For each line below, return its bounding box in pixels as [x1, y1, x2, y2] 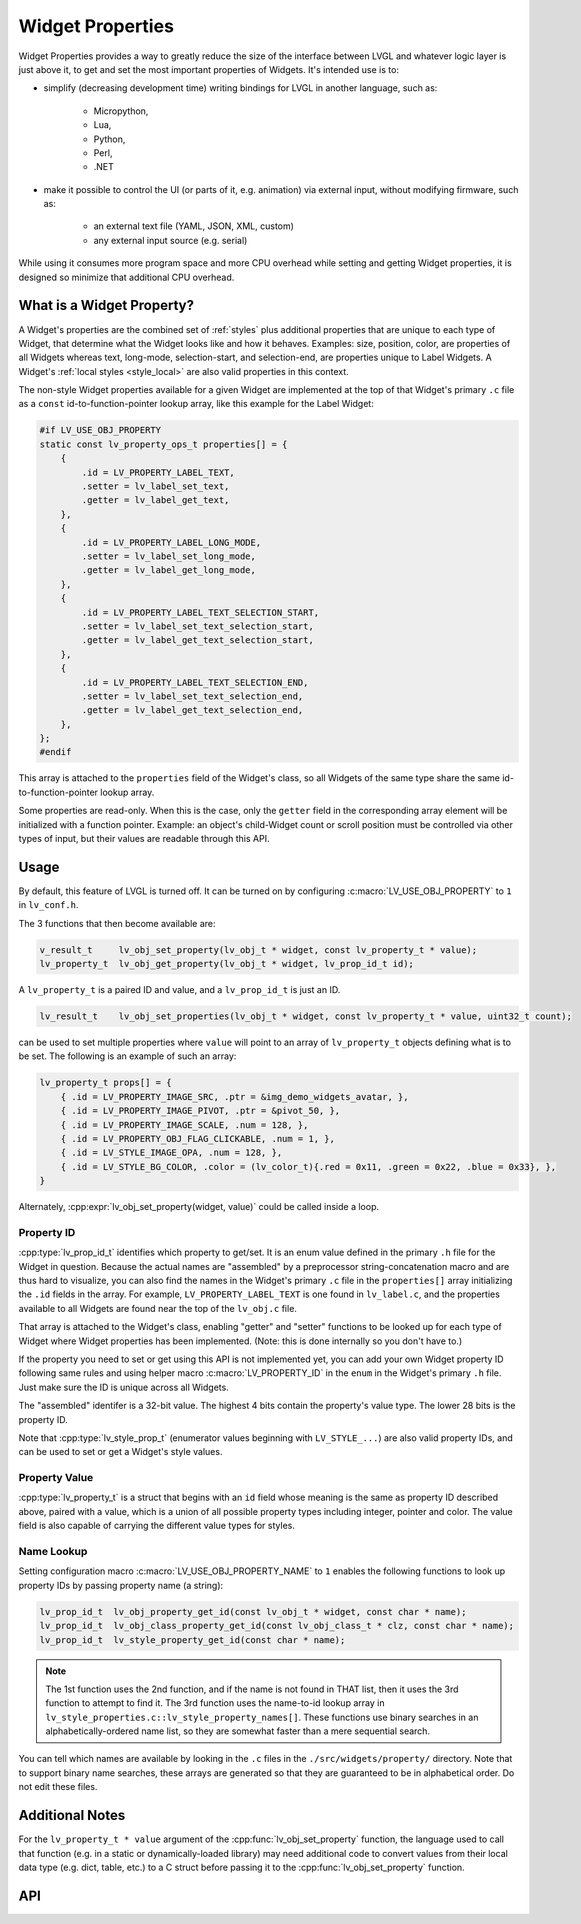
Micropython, [93, 105, 149, 117]
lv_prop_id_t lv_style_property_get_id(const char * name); [39, 1634, 346, 1645]
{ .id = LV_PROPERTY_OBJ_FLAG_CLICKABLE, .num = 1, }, [60, 1133, 335, 1144]
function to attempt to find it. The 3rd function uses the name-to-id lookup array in [45, 1697, 385, 1709]
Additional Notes [18, 1807, 126, 1824]
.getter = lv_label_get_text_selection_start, [81, 635, 314, 646]
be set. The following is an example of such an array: [18, 1050, 237, 1062]
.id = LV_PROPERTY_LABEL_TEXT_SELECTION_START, [81, 606, 320, 618]
